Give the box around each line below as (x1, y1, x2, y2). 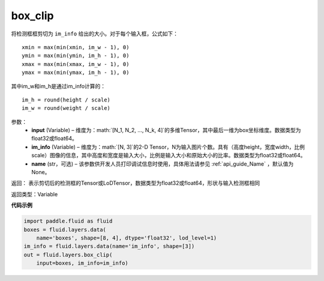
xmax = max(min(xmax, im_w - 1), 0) (22, 61, 130, 67)
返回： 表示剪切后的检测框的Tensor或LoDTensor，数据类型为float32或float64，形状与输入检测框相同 (11, 180, 260, 187)
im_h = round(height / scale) (22, 96, 111, 103)
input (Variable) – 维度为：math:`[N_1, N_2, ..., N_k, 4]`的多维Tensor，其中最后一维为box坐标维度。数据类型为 (31, 127, 301, 134)
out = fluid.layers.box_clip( (23, 251, 113, 258)
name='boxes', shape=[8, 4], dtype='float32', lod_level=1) (36, 234, 217, 241)
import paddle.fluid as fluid (23, 218, 113, 225)
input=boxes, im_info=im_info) (36, 260, 128, 267)
